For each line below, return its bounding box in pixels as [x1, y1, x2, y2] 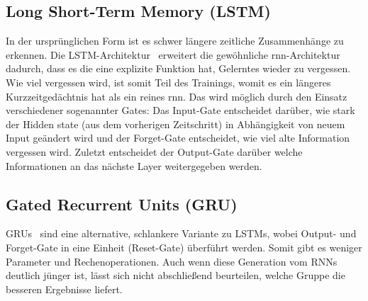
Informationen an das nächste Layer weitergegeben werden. [6, 158, 262, 173]
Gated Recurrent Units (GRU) [6, 193, 238, 215]
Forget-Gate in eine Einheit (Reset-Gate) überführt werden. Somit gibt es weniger [6, 239, 362, 254]
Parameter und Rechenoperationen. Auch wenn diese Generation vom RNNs [6, 254, 338, 268]
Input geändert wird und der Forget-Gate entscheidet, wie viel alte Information [6, 130, 350, 145]
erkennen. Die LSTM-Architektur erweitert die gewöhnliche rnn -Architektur [6, 47, 340, 62]
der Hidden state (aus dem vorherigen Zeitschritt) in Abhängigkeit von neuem [6, 116, 345, 131]
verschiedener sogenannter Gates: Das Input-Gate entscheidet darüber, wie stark [6, 103, 355, 118]
